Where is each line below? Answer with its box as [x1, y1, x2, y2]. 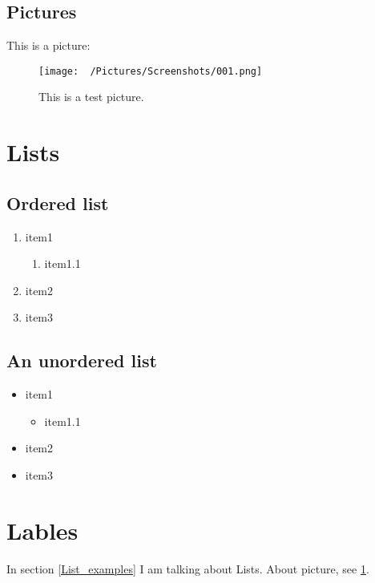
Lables [6, 513, 79, 546]
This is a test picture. [38, 88, 144, 105]
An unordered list [6, 348, 157, 373]
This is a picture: [6, 37, 91, 54]
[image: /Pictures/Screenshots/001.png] [38, 65, 263, 77]
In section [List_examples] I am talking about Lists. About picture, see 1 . [6, 560, 369, 577]
